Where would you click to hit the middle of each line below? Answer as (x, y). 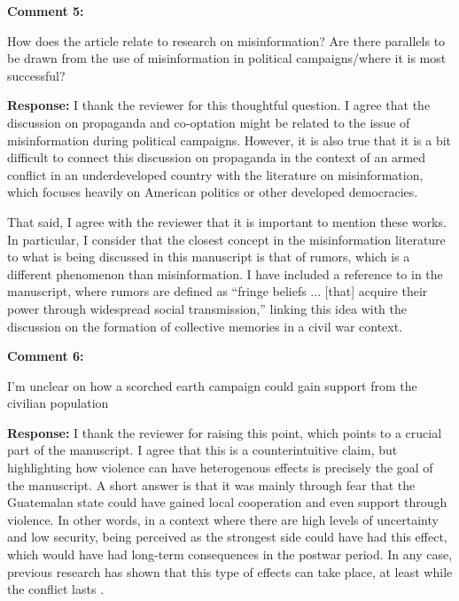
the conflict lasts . (56, 589)
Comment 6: (46, 356)
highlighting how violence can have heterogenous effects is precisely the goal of (220, 468)
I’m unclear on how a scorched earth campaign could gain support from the (212, 385)
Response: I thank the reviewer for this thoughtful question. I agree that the (219, 105)
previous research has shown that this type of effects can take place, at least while (230, 571)
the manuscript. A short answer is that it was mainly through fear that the (211, 484)
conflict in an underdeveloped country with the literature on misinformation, (215, 174)
